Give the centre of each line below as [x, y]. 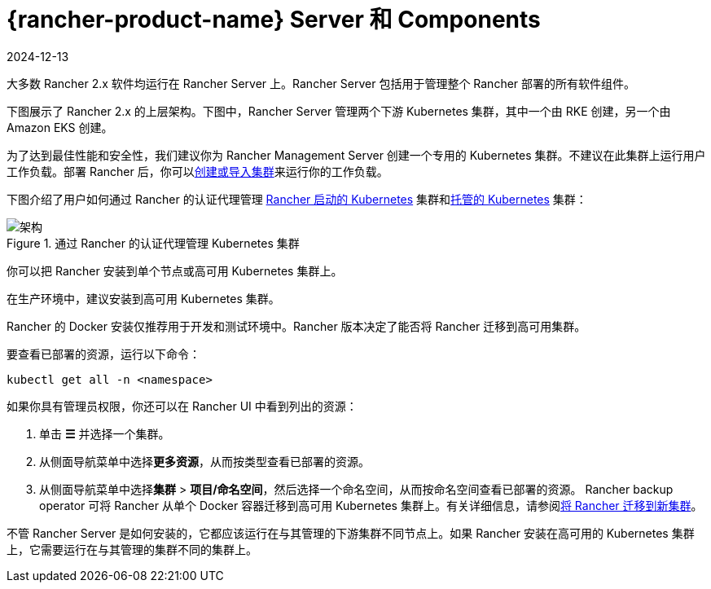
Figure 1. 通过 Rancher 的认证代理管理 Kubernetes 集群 [153, 243]
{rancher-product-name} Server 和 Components [274, 20]
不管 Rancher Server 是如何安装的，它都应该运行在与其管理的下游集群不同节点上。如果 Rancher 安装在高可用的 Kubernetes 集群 [351, 533]
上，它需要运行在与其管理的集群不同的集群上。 [132, 549]
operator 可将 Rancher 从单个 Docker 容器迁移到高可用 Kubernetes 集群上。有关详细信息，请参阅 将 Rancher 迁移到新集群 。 [371, 505]
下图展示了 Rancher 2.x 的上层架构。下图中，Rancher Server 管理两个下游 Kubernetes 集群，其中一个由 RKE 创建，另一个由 [339, 111]
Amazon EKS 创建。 [60, 127]
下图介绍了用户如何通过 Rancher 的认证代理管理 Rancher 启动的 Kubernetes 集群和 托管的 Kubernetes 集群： [297, 199]
